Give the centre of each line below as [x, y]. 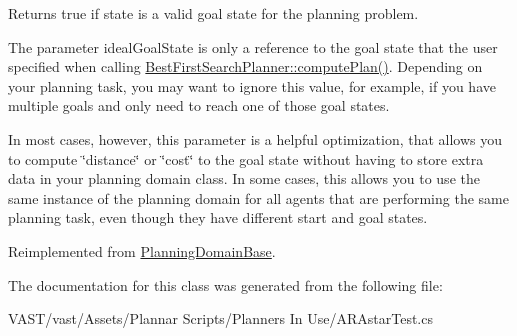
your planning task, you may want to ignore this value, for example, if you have [252, 85]
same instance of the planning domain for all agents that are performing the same [258, 197]
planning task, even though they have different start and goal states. [218, 217]
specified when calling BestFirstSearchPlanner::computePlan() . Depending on [245, 66]
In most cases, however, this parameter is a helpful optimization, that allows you [255, 138]
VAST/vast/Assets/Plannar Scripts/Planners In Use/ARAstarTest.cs [220, 318]
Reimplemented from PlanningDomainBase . [142, 250]
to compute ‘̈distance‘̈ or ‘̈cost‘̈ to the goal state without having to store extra [246, 158]
